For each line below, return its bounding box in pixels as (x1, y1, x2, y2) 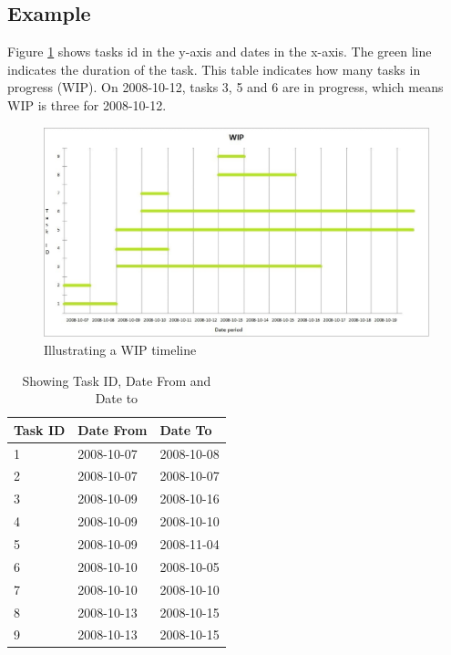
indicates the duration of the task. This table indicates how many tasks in (7, 59, 421, 78)
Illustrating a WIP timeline (44, 339, 197, 359)
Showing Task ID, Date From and (22, 370, 211, 390)
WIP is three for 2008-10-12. (7, 95, 167, 114)
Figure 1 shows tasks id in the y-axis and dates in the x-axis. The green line (7, 42, 432, 61)
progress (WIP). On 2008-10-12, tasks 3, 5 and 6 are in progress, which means (7, 78, 444, 97)
